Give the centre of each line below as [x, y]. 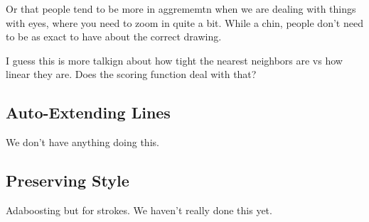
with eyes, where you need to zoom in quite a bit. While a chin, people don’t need [184, 22]
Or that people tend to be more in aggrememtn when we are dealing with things [181, 9]
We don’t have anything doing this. [82, 142]
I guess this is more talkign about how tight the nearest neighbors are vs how [174, 60]
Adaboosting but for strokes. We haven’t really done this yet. [139, 210]
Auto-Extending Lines [88, 112]
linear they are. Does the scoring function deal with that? [131, 74]
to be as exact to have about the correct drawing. [114, 37]
